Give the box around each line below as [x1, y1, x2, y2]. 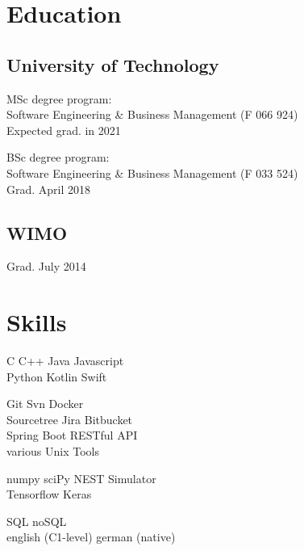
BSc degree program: [6, 149, 110, 166]
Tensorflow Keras [6, 486, 92, 503]
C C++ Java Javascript [6, 352, 124, 369]
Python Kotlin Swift [6, 368, 107, 385]
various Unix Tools [6, 443, 99, 460]
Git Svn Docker [6, 395, 84, 412]
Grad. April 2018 [6, 180, 91, 197]
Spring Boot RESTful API [6, 427, 138, 444]
